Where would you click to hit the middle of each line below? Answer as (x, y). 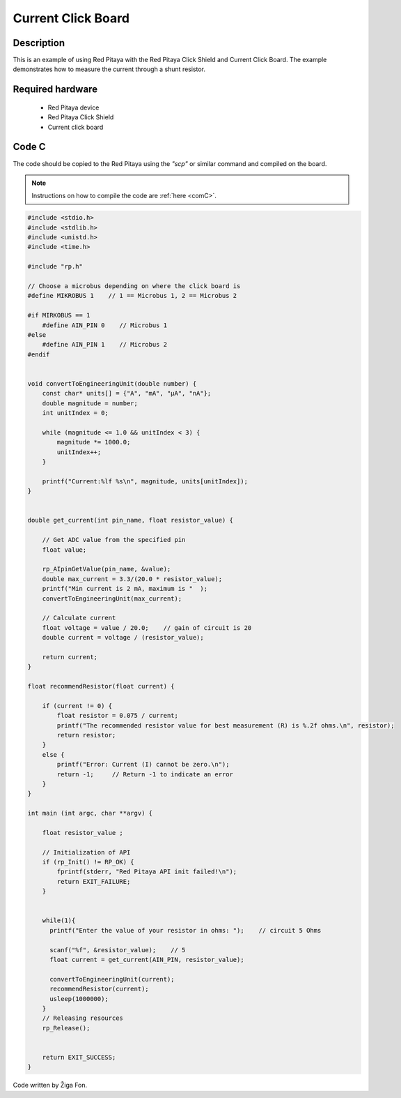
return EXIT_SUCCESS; (79, 1057)
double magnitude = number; (90, 403)
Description (39, 43)
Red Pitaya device (73, 107)
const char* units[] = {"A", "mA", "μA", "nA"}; (127, 393)
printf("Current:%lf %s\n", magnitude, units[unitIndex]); (145, 481)
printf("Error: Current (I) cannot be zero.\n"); (143, 765)
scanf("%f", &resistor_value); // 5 (118, 950)
